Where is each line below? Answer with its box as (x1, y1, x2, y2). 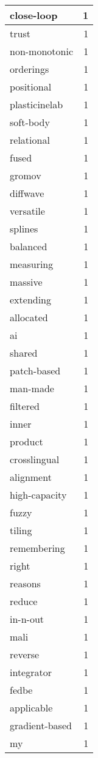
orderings (10, 62, 49, 76)
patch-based (10, 363, 61, 377)
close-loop (10, 8, 58, 22)
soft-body (10, 115, 50, 129)
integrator (10, 665, 52, 679)
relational (10, 133, 50, 147)
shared (10, 346, 38, 360)
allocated (10, 310, 48, 324)
